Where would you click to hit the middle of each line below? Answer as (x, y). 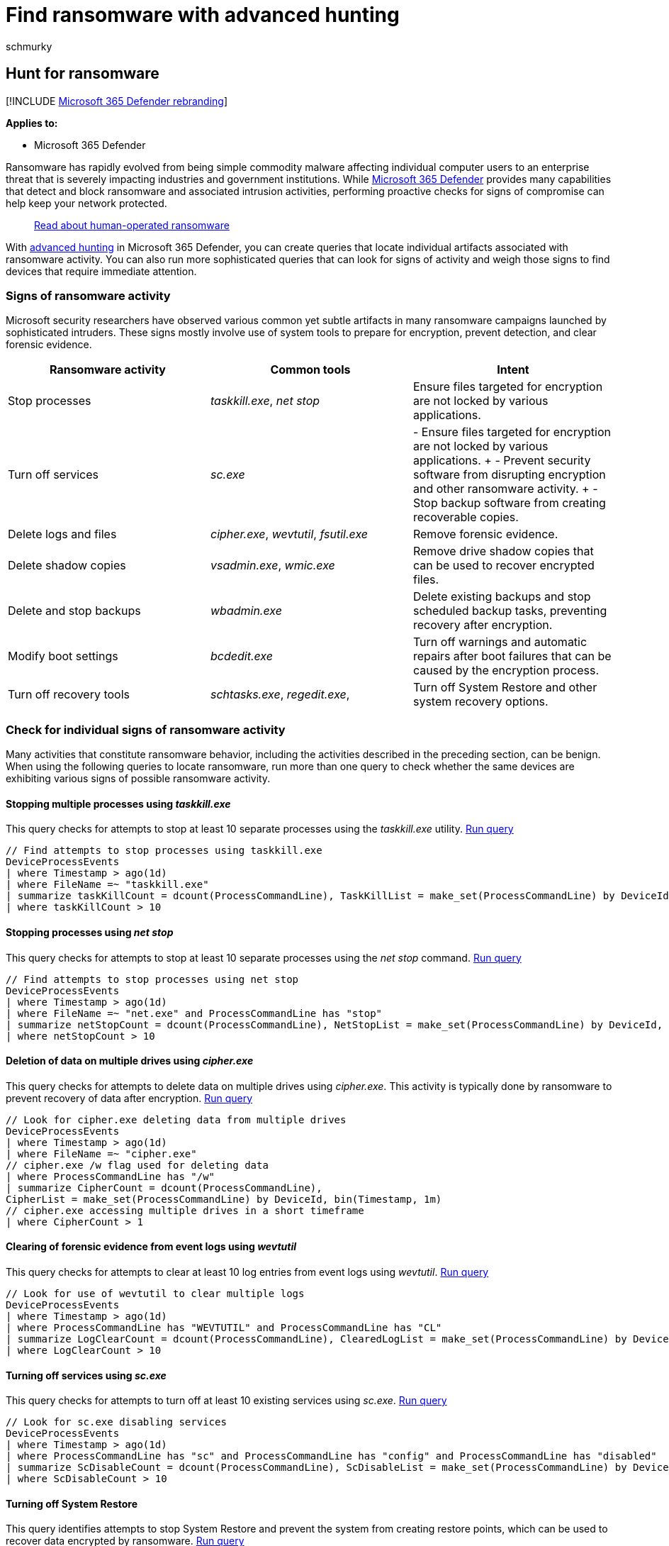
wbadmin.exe (246, 611)
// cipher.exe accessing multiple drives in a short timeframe (185, 1210)
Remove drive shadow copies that (503, 551)
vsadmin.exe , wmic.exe (272, 566)
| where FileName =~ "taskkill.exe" (107, 885)
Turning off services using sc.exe (86, 1375)
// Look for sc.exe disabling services (116, 1422)
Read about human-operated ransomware (132, 225)
